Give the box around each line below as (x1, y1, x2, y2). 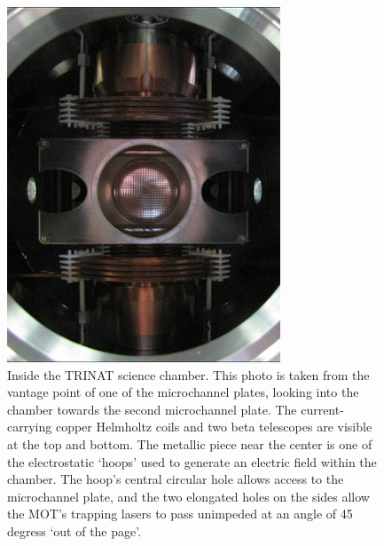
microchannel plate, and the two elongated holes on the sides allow (7, 487, 370, 505)
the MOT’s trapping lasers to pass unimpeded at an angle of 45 (7, 504, 353, 523)
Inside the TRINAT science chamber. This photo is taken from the (7, 365, 370, 384)
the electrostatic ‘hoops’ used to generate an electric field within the (7, 452, 377, 471)
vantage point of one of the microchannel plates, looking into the (7, 383, 359, 401)
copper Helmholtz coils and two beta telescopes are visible (55, 417, 372, 436)
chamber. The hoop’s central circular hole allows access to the (7, 470, 344, 488)
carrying (7, 417, 52, 436)
